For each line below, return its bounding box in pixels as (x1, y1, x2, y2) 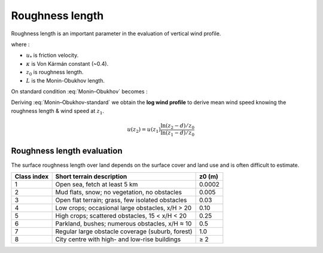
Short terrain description (55, 172, 127, 181)
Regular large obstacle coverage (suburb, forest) (55, 227, 193, 236)
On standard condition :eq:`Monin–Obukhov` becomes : (11, 87, 148, 95)
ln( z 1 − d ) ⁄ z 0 (160, 129, 194, 138)
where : (11, 41, 30, 48)
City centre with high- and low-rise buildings (55, 235, 181, 243)
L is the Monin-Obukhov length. (26, 77, 105, 84)
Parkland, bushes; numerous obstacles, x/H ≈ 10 (55, 220, 192, 228)
